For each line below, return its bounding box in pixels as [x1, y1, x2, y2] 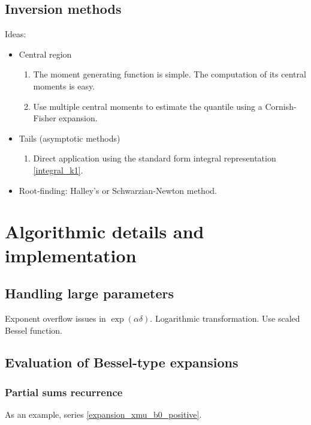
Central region [19, 47, 72, 60]
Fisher [33, 112, 56, 124]
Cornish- [265, 100, 297, 112]
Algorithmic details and [5, 219, 204, 244]
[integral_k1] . [33, 163, 83, 176]
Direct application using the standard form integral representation [33, 152, 276, 164]
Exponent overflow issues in [5, 312, 106, 324]
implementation [5, 243, 137, 267]
